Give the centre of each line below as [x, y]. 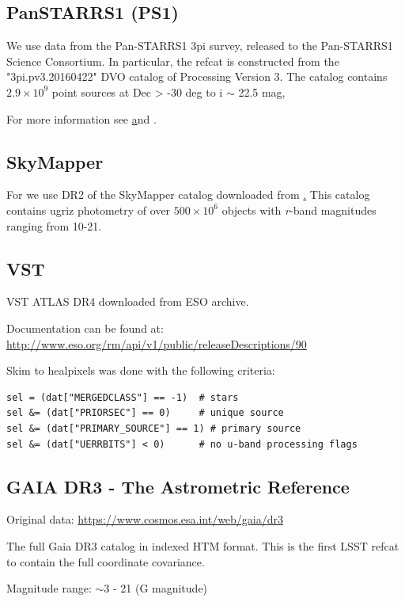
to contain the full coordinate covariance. [106, 561]
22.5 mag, [262, 91]
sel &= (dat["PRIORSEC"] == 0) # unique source [145, 413]
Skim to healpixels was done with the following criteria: [141, 370]
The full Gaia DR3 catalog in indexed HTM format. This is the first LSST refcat [203, 545]
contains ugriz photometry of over [89, 210]
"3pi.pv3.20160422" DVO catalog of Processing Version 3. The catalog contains [197, 76]
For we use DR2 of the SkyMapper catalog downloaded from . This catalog [188, 194]
